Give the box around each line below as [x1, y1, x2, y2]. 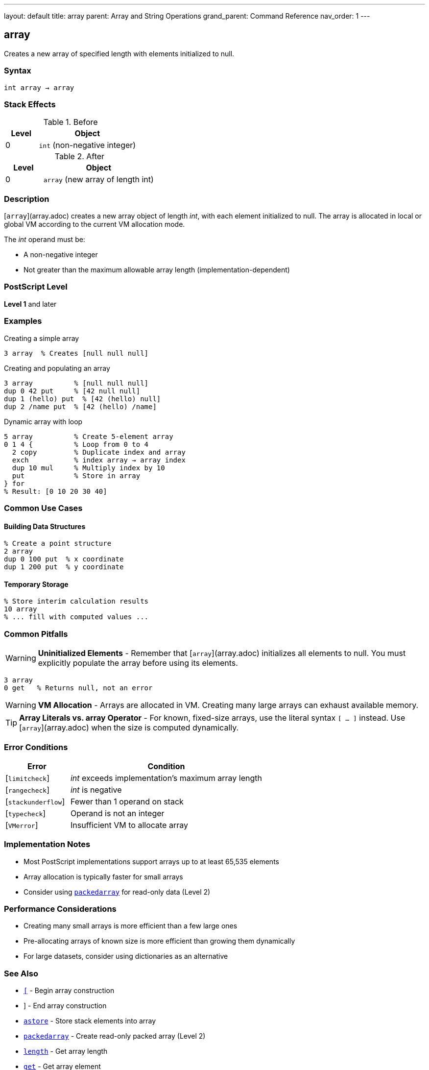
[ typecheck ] [5, 808, 46, 818]
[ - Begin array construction [24, 986, 115, 995]
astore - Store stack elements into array [24, 1017, 156, 1025]
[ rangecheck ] [5, 784, 49, 795]
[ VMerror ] [5, 820, 38, 830]
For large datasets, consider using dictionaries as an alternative [24, 952, 228, 961]
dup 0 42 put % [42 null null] [4, 387, 141, 395]
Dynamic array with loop [4, 417, 83, 426]
